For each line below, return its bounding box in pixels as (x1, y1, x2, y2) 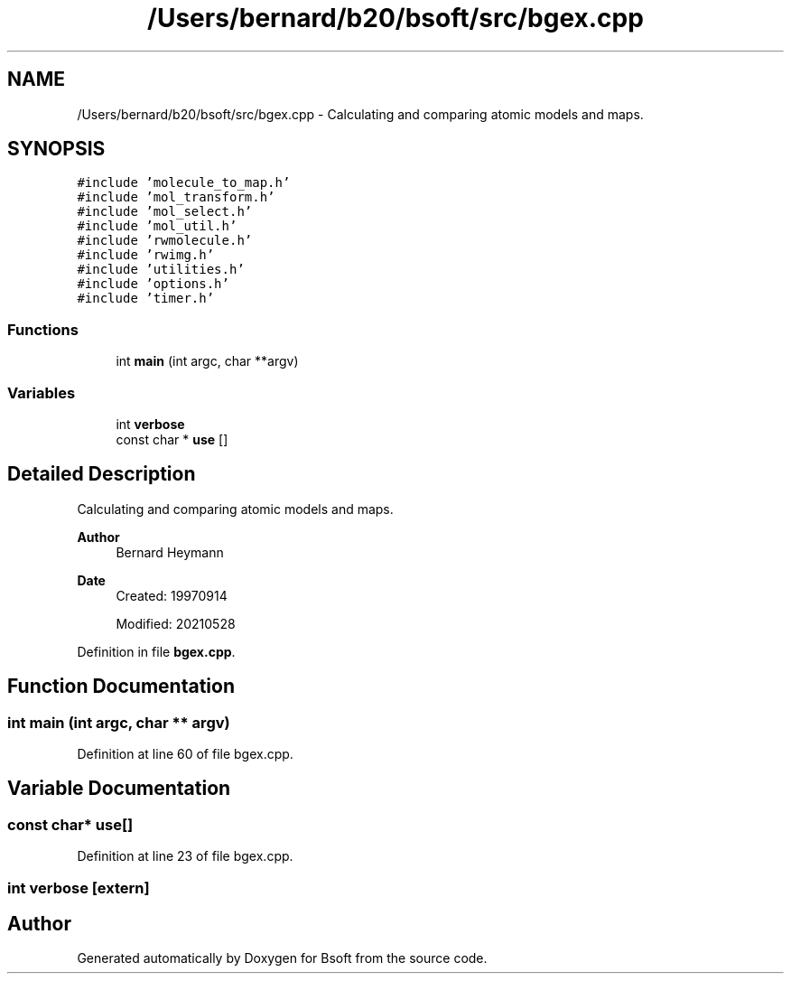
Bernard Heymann (116, 544, 224, 560)
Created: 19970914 (116, 587, 228, 603)
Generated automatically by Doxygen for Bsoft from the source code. (77, 950, 488, 967)
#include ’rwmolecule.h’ (77, 233, 253, 248)
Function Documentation (7, 675, 235, 698)
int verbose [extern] (7, 878, 150, 897)
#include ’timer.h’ (77, 291, 215, 306)
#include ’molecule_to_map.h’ (77, 175, 291, 191)
